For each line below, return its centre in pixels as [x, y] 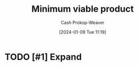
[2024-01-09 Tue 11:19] [83, 32]
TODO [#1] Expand [43, 57]
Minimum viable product [83, 9]
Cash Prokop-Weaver [83, 22]
